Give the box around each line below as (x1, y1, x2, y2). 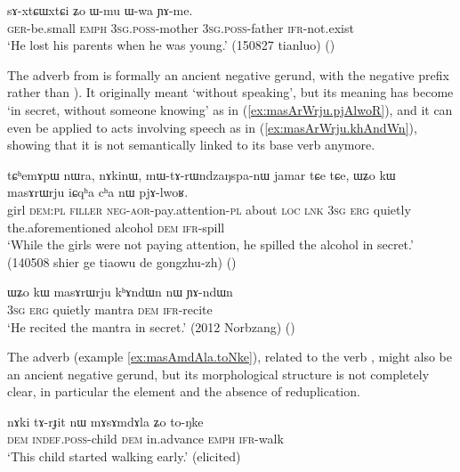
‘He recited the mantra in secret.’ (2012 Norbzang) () (7, 317, 295, 336)
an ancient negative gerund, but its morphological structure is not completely (7, 364, 430, 383)
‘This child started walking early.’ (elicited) (7, 447, 241, 466)
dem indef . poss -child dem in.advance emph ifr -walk (7, 429, 284, 448)
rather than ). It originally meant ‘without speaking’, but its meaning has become (7, 83, 454, 102)
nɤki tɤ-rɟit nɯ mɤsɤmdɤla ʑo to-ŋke (7, 411, 204, 430)
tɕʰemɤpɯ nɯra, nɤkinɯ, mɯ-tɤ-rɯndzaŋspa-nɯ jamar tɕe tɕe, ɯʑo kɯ (7, 165, 396, 183)
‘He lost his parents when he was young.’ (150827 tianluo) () (7, 36, 335, 54)
